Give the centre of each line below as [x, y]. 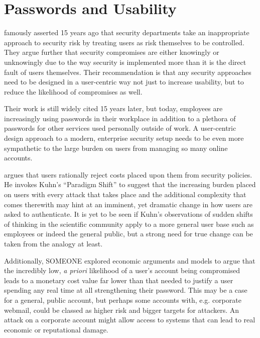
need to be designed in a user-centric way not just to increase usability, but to [124, 82]
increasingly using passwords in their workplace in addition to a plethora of [120, 118]
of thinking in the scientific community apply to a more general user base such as [129, 224]
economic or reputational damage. [56, 329]
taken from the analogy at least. [53, 243]
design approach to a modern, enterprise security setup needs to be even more [124, 138]
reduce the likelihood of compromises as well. [73, 91]
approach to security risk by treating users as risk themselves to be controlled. [124, 42]
